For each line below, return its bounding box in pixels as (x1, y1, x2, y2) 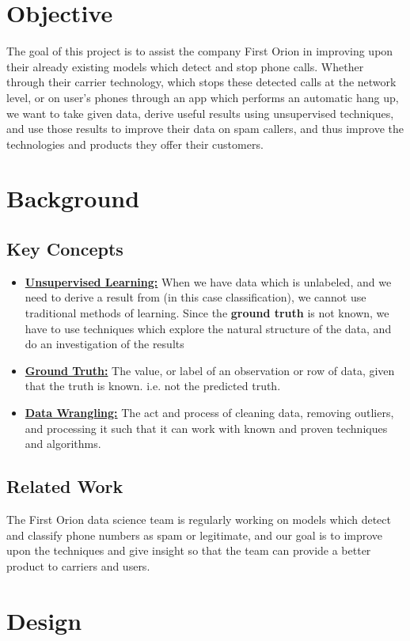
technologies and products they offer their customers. (6, 135, 264, 152)
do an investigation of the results (25, 336, 184, 352)
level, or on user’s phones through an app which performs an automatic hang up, (6, 89, 399, 105)
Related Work (6, 474, 123, 499)
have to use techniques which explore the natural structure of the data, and (25, 320, 392, 336)
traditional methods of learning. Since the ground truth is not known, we (25, 305, 389, 321)
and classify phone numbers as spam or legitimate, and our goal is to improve (6, 526, 383, 543)
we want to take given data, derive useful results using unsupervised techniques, (6, 104, 394, 121)
